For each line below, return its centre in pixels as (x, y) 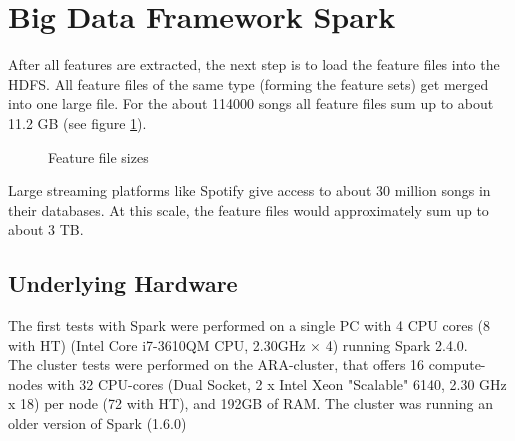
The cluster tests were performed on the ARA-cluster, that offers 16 (216, 364)
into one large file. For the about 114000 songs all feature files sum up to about (251, 103)
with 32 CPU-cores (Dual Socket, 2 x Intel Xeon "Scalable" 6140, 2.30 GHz (277, 383)
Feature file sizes (98, 156)
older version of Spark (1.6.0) (97, 423)
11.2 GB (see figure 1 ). (77, 122)
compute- (457, 364)
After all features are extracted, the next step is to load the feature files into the (254, 64)
